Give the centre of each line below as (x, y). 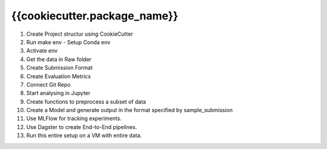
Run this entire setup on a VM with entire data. (84, 136)
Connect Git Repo (48, 84)
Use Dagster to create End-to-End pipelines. (82, 127)
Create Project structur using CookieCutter (80, 34)
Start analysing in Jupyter (58, 93)
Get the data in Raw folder (59, 59)
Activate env (42, 51)
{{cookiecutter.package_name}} (95, 16)
